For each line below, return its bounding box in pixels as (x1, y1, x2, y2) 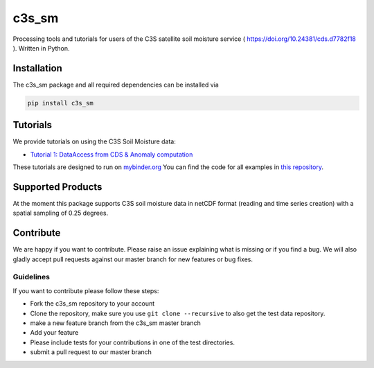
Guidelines (12, 272, 50, 282)
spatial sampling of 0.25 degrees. (12, 209, 109, 218)
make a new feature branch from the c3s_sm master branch (30, 319, 201, 327)
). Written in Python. (12, 44, 70, 52)
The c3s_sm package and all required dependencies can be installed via (12, 80, 220, 89)
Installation (12, 62, 62, 74)
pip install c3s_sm (27, 99, 93, 107)
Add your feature (30, 328, 79, 337)
